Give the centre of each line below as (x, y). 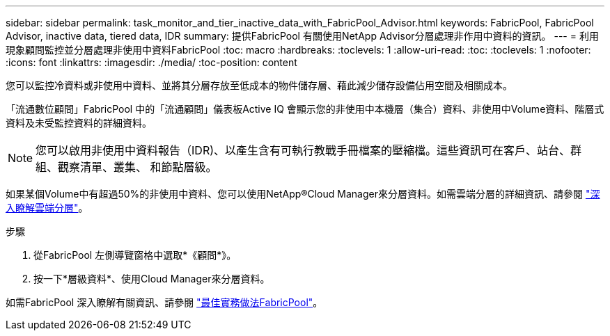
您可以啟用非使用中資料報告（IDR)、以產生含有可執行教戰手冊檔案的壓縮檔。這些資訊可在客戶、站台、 (303, 150)
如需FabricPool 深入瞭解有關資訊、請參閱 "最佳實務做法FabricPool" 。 (164, 302)
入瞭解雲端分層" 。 (47, 208)
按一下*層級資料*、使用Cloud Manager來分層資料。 (152, 279)
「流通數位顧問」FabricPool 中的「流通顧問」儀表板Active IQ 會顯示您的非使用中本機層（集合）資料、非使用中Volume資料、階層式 (305, 109)
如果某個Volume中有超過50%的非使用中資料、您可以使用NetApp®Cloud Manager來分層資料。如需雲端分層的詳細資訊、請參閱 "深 (303, 194)
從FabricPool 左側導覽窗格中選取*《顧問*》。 (135, 255)
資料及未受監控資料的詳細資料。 (79, 123)
